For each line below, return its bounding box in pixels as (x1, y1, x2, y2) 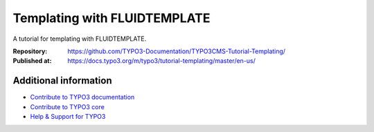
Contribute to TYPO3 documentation (30, 93, 135, 102)
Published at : (12, 57, 52, 65)
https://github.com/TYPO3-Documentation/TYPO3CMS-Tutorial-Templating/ (67, 47, 286, 55)
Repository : (12, 47, 48, 55)
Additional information (12, 75, 112, 86)
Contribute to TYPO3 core (30, 102, 105, 111)
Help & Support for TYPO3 (30, 113, 106, 121)
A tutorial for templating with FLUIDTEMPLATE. (12, 35, 147, 43)
